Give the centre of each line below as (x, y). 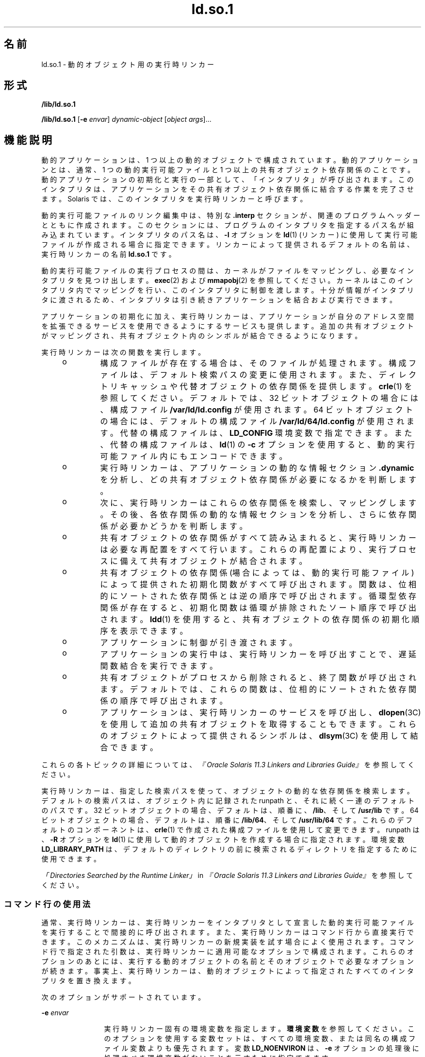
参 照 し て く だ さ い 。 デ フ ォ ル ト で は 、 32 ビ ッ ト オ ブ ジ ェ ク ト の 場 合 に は (259, 398)
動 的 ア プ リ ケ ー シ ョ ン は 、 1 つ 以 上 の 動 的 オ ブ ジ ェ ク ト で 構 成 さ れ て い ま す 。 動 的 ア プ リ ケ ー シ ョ (230, 160)
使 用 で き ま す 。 (71, 859)
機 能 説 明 (28, 140)
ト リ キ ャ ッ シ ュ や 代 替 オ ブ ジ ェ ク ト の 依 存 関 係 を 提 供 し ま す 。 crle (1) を (256, 387)
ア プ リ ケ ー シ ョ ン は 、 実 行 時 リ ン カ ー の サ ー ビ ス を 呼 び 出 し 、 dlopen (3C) (261, 713)
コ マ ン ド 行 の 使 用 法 (47, 904)
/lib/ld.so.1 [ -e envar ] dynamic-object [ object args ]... (126, 119)
